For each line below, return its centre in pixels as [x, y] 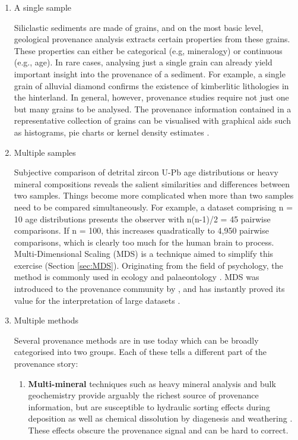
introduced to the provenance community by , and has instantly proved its [149, 289]
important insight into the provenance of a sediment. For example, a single [150, 73]
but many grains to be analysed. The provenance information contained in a [153, 109]
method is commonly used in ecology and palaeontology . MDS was [137, 277]
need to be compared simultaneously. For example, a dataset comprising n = [153, 207]
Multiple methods [46, 320]
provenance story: [46, 364]
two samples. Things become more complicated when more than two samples [154, 195]
